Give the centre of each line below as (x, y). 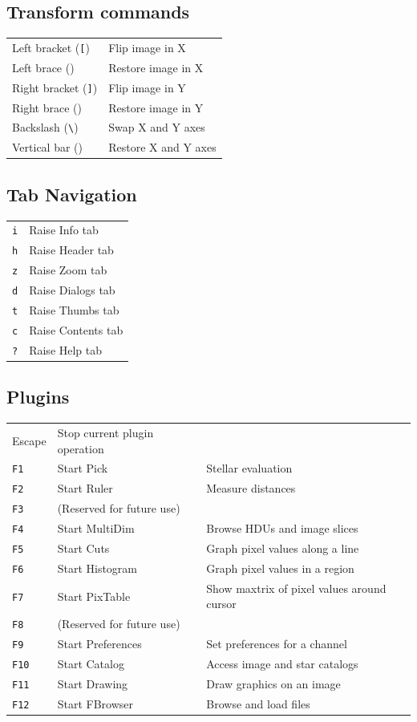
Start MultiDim (96, 528)
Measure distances (251, 488)
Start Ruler (85, 488)
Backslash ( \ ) (45, 127)
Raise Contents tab (76, 329)
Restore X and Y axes (162, 147)
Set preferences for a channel (277, 644)
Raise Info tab (64, 230)
